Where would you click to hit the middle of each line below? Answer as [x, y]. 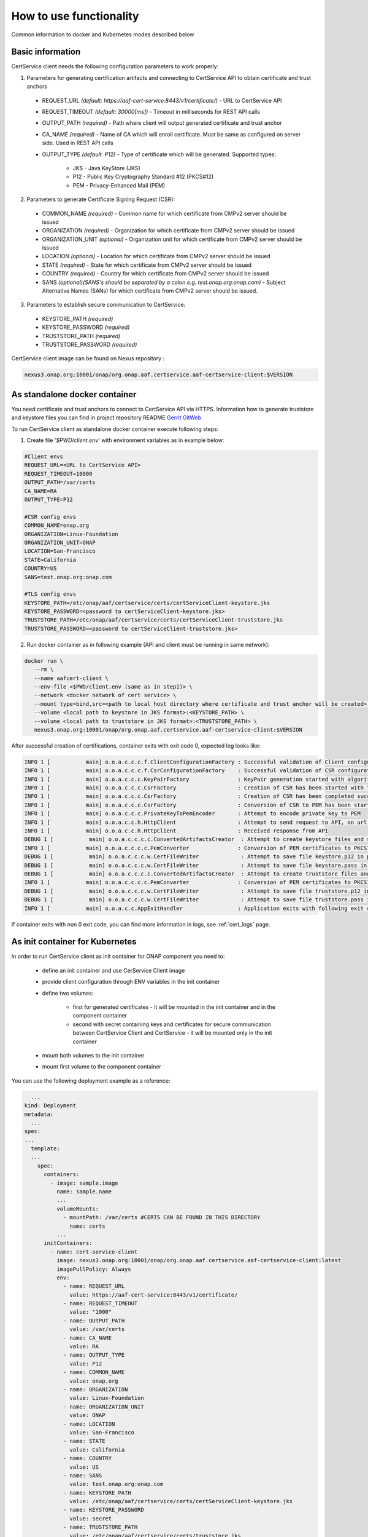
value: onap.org [94, 1381]
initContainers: [68, 1243]
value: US [84, 1467]
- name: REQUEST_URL [94, 1286]
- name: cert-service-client [94, 1252]
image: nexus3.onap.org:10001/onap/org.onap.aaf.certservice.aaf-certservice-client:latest [199, 1261]
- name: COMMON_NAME [94, 1372]
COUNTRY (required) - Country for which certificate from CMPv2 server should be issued [155, 274]
